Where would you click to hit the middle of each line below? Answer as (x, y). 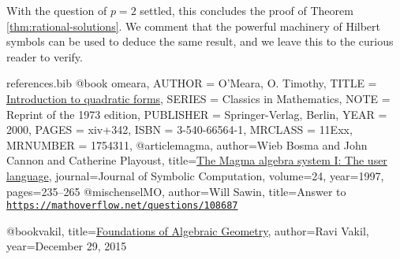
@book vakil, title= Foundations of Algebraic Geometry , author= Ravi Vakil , (188, 230)
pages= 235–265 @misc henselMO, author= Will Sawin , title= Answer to (176, 191)
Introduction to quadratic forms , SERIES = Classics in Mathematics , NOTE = (198, 98)
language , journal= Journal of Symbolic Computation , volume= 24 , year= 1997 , (195, 175)
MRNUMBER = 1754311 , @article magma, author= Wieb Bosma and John (187, 144)
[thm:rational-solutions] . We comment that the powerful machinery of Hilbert (194, 26)
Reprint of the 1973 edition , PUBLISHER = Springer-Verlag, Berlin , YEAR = (197, 114)
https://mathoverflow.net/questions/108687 (122, 206)
